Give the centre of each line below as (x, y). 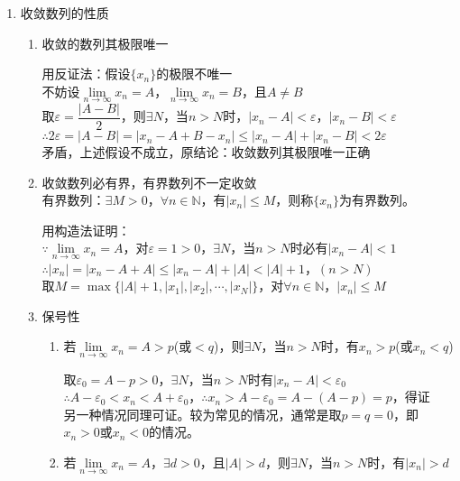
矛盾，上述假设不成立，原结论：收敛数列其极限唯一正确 (206, 152)
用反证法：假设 (86, 74)
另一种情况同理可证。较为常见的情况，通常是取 (202, 414)
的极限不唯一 (194, 74)
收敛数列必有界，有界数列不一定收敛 (149, 182)
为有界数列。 (377, 200)
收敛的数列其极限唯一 (105, 43)
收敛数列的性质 (64, 13)
